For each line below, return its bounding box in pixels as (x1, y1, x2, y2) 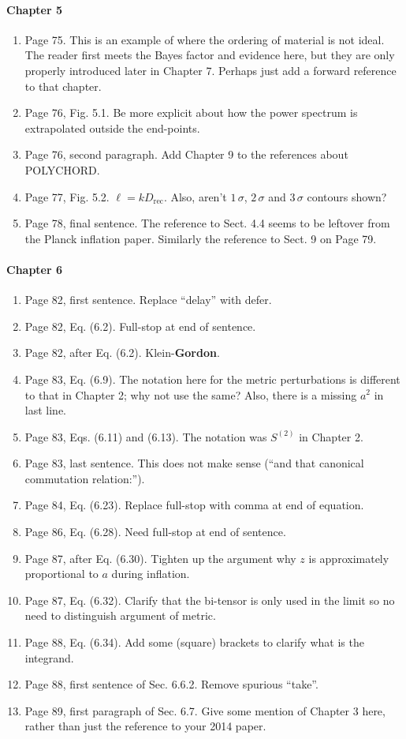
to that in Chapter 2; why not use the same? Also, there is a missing (24, 386, 357, 403)
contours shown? (307, 188, 387, 204)
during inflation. (111, 565, 190, 582)
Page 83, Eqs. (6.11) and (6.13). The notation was (24, 428, 267, 445)
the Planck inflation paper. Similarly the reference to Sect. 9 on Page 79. (24, 230, 377, 246)
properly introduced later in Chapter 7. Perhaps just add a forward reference (24, 62, 397, 78)
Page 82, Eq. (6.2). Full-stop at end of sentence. (24, 317, 256, 334)
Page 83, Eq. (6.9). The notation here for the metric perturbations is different (24, 370, 400, 387)
